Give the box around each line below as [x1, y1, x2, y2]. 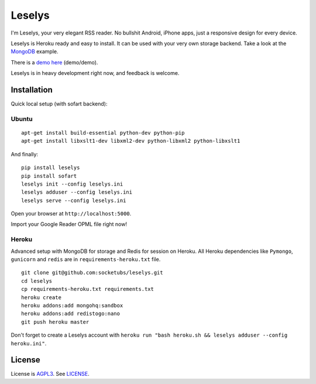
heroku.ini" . [11, 340, 47, 347]
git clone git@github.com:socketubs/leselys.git [21, 269, 163, 276]
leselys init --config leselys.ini [21, 180, 123, 187]
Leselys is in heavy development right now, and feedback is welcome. [11, 70, 180, 77]
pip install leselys [21, 164, 80, 171]
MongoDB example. [11, 48, 59, 55]
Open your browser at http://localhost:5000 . [11, 210, 132, 217]
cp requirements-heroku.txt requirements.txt [21, 286, 154, 293]
